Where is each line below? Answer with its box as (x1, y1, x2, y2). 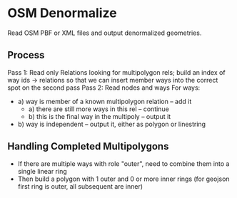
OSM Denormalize (7, 5, 117, 21)
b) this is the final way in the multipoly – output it (28, 112, 171, 120)
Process (7, 49, 45, 61)
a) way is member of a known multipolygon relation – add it (17, 97, 192, 105)
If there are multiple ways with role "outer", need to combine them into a (17, 159, 230, 168)
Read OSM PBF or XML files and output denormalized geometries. (7, 28, 202, 37)
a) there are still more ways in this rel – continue (28, 105, 169, 113)
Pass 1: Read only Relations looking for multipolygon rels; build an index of (7, 68, 226, 76)
